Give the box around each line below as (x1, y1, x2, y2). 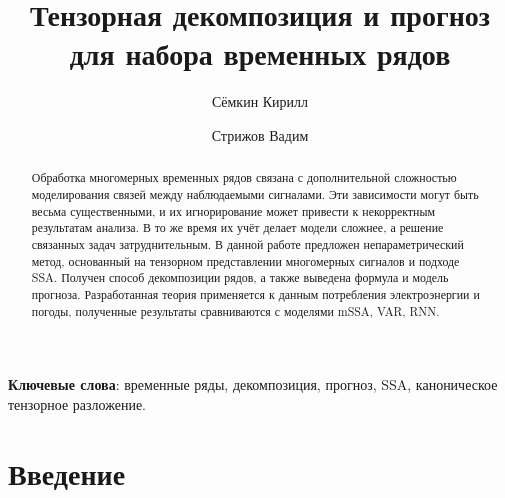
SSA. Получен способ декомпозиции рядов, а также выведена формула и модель (31, 269, 449, 286)
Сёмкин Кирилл (211, 91, 309, 112)
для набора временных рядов (69, 33, 451, 74)
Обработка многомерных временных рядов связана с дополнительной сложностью (31, 169, 457, 186)
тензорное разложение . (8, 393, 146, 414)
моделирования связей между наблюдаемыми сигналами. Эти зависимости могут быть (31, 185, 479, 202)
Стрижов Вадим (211, 124, 309, 145)
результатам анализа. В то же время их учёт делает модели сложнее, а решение (31, 219, 444, 236)
